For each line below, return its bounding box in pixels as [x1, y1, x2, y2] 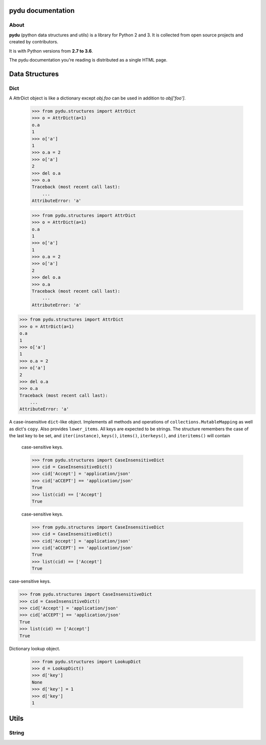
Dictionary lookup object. [9, 646, 61, 651]
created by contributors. [9, 39, 59, 45]
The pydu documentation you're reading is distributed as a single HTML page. [9, 57, 167, 63]
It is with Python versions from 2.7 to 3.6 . [9, 48, 93, 54]
